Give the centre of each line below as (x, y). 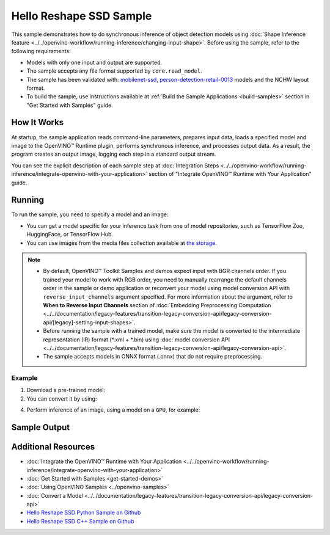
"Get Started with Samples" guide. (70, 105)
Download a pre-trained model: (66, 390)
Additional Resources (53, 447)
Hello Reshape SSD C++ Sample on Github (80, 521)
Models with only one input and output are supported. (94, 62)
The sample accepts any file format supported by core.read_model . (114, 71)
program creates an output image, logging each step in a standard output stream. (114, 154)
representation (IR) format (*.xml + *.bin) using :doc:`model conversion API (137, 340)
